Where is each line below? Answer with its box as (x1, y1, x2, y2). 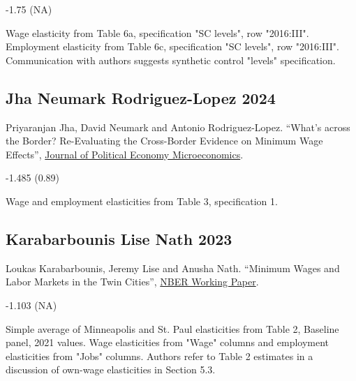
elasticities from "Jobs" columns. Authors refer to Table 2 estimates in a (6, 348, 313, 363)
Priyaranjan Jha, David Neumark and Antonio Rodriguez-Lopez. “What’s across (6, 119, 350, 134)
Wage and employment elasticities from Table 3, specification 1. (6, 193, 278, 208)
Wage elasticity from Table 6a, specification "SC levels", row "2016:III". (6, 25, 309, 40)
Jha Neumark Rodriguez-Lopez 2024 (6, 87, 276, 108)
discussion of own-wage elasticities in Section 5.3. (6, 362, 216, 377)
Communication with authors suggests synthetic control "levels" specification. (6, 52, 336, 67)
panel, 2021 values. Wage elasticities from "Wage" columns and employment (6, 335, 329, 350)
